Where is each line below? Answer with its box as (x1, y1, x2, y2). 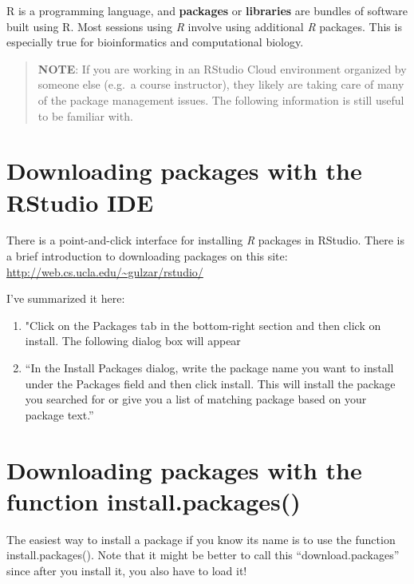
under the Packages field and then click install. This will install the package (25, 375, 396, 391)
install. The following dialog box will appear (25, 332, 241, 349)
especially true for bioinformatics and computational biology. (6, 34, 304, 50)
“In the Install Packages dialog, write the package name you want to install (25, 360, 394, 376)
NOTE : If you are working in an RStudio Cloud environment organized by (37, 60, 407, 77)
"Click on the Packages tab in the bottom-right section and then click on (25, 316, 381, 333)
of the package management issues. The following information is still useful (37, 91, 404, 108)
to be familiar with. (37, 107, 133, 124)
